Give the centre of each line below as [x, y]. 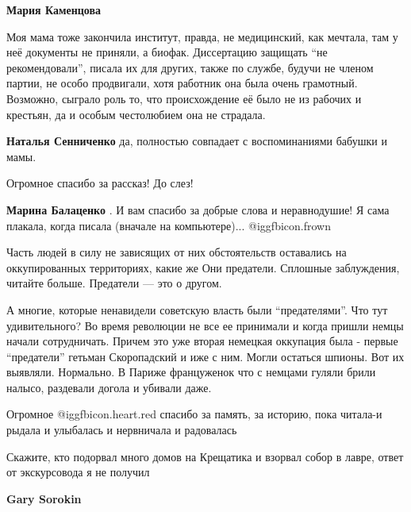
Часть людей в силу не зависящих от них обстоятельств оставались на [177, 252]
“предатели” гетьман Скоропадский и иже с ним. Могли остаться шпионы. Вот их [205, 356]
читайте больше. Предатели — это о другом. [114, 283]
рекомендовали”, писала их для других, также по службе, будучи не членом [190, 67]
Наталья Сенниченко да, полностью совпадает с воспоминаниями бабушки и [197, 141]
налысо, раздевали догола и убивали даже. [109, 387]
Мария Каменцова [54, 10]
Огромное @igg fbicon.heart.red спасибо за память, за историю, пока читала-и [194, 414]
